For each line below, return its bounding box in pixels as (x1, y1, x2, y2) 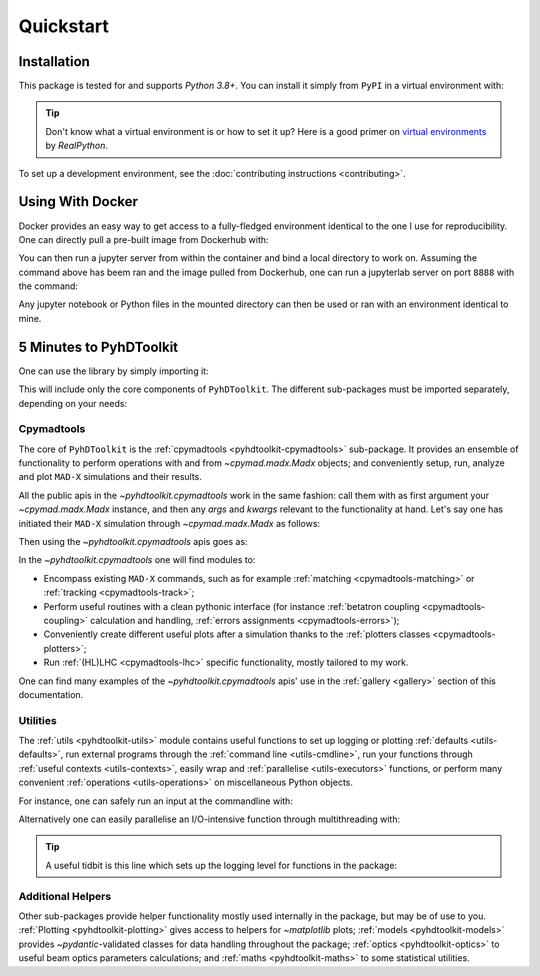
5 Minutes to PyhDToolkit (18, 338, 179, 355)
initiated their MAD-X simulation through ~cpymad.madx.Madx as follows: (18, 517, 320, 529)
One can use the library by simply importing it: (18, 365, 209, 377)
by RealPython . (45, 140, 109, 152)
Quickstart (18, 15, 110, 37)
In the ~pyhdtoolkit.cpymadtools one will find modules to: (18, 554, 256, 566)
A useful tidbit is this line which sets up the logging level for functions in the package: (45, 859, 398, 871)
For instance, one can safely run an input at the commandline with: (18, 795, 294, 807)
